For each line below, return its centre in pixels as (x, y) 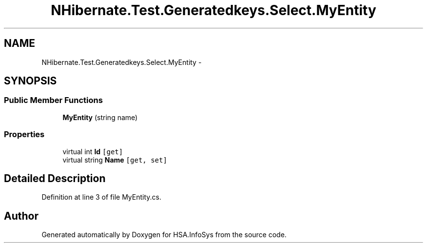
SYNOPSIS (30, 81)
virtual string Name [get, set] (115, 160)
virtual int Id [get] (93, 151)
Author (21, 216)
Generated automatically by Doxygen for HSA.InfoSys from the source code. (164, 235)
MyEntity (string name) (100, 117)
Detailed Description (55, 178)
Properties (24, 134)
